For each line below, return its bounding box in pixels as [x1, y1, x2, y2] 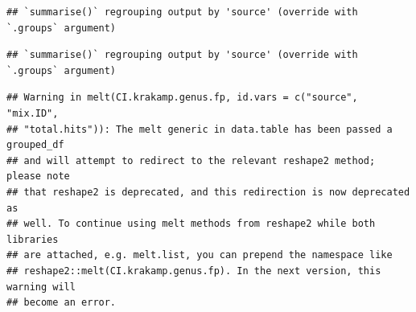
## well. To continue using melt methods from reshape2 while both [6, 218, 376, 230]
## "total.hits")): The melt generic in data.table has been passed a [6, 123, 393, 135]
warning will [6, 281, 76, 293]
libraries [6, 233, 59, 245]
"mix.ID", [6, 107, 59, 119]
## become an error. [6, 297, 117, 309]
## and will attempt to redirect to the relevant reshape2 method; [6, 154, 376, 166]
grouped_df [6, 139, 64, 151]
